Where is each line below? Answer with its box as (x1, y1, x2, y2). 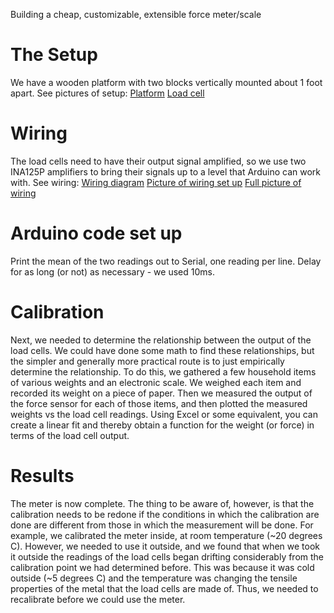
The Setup (10, 44, 98, 66)
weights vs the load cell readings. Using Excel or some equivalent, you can (10, 408, 318, 420)
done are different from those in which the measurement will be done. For (10, 519, 314, 531)
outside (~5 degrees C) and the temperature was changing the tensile (10, 572, 298, 584)
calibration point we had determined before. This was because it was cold (10, 561, 315, 573)
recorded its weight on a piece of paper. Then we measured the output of (10, 387, 313, 399)
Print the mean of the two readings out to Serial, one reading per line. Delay (10, 255, 322, 267)
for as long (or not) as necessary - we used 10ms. (10, 265, 215, 278)
